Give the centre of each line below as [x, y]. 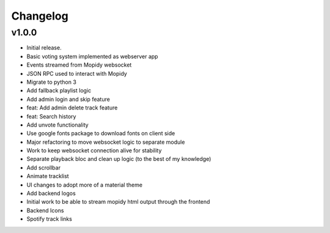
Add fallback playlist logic [59, 91]
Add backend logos [51, 193]
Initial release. [44, 48]
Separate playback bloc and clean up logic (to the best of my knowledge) [119, 159]
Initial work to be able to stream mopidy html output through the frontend [118, 202]
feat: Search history [51, 116]
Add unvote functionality [57, 125]
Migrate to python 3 [51, 82]
